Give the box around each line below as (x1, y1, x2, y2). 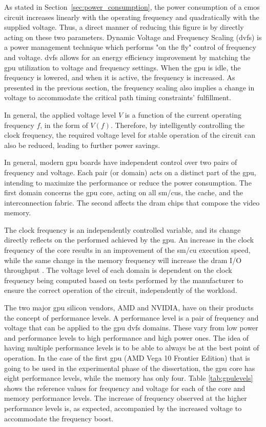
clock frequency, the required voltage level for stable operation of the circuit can (4, 129, 255, 140)
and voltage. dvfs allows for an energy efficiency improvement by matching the (4, 51, 251, 62)
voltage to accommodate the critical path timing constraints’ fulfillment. (4, 92, 231, 103)
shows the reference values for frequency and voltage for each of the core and (4, 382, 245, 393)
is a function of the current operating (125, 109, 242, 120)
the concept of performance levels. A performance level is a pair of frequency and (4, 312, 259, 323)
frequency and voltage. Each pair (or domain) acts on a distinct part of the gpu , (4, 166, 256, 177)
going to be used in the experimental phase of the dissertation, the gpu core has (4, 362, 255, 373)
